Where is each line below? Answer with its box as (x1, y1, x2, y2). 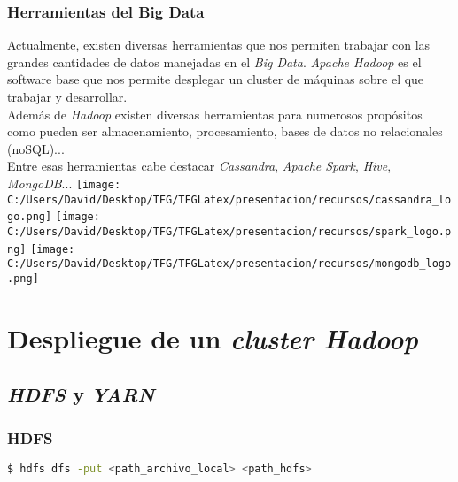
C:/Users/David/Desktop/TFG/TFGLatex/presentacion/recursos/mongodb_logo (7, 257, 452, 271)
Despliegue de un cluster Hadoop (7, 319, 418, 356)
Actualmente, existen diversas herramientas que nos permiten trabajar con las (7, 35, 431, 54)
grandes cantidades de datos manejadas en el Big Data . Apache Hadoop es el (7, 52, 422, 71)
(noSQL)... (7, 139, 65, 157)
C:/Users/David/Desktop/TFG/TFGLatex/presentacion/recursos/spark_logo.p (7, 225, 452, 238)
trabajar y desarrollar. (7, 88, 128, 105)
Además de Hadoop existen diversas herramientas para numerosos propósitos (7, 104, 423, 123)
